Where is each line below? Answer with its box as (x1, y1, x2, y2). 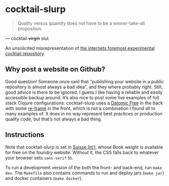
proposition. (17, 25, 43, 31)
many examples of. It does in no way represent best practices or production (5, 110, 163, 116)
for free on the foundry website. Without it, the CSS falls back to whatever (5, 149, 159, 155)
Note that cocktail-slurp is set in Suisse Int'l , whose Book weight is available (5, 144, 163, 150)
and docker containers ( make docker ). (5, 175, 83, 181)
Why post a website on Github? (5, 65, 105, 74)
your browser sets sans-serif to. (5, 155, 74, 161)
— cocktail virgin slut (5, 35, 49, 41)
